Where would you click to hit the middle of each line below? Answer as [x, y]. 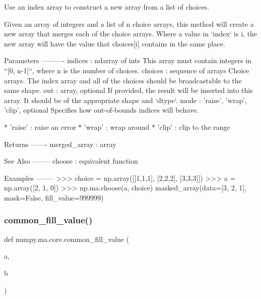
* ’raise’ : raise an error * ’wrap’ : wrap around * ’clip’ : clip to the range [117, 127]
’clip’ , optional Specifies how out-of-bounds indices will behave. [102, 110]
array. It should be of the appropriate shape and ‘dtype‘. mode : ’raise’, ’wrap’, [125, 100]
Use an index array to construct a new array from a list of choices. [107, 7]
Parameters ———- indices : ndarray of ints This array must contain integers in [128, 60]
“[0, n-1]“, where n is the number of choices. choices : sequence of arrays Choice [127, 70]
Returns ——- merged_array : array [60, 144]
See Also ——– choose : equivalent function [71, 161]
